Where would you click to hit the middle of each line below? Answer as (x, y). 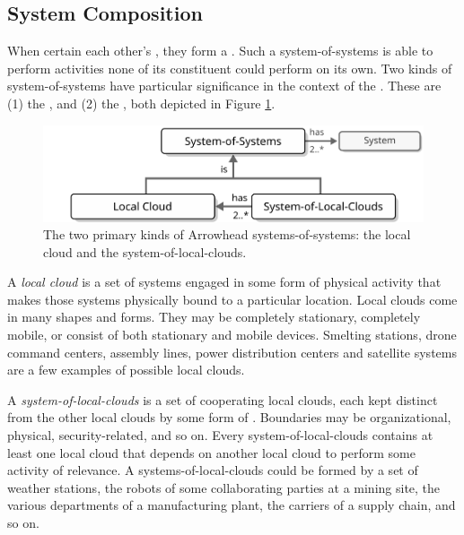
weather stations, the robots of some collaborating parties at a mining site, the (224, 487)
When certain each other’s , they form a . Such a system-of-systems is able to (220, 51)
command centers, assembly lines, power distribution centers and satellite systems (232, 352)
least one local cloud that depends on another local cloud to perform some (211, 452)
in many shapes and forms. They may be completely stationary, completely (214, 317)
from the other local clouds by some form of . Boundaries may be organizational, (229, 417)
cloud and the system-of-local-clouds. (145, 251)
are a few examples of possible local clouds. (126, 370)
